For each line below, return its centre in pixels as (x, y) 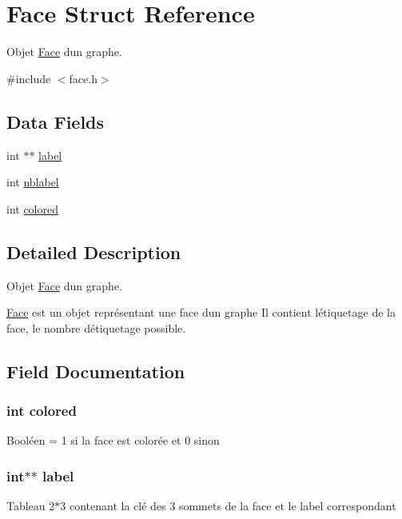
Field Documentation (96, 371)
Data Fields (56, 121)
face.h (83, 78)
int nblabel (33, 182)
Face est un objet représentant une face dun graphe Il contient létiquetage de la (201, 312)
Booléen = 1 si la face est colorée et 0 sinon (113, 440)
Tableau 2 (31, 506)
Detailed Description (94, 252)
